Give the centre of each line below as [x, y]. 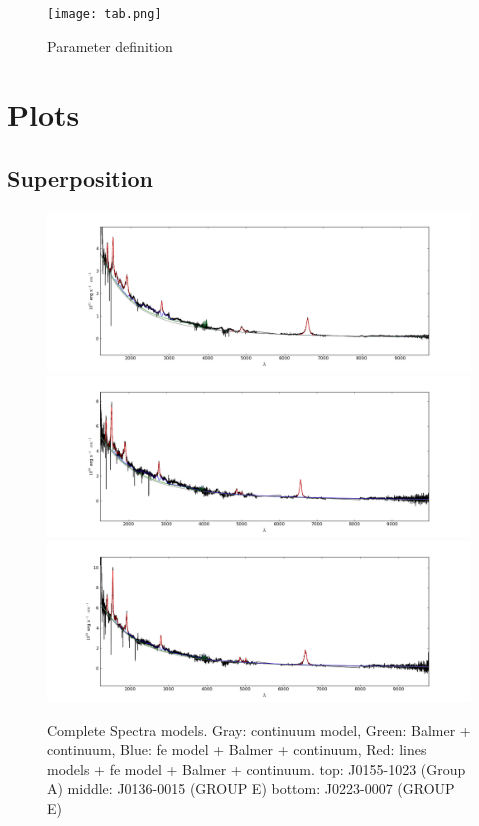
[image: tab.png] [104, 14]
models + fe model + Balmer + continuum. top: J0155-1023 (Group [256, 768]
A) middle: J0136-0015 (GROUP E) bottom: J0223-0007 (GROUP [251, 788]
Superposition [80, 178]
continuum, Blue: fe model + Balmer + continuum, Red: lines [237, 749]
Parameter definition [110, 45]
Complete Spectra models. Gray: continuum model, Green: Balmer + [259, 729]
